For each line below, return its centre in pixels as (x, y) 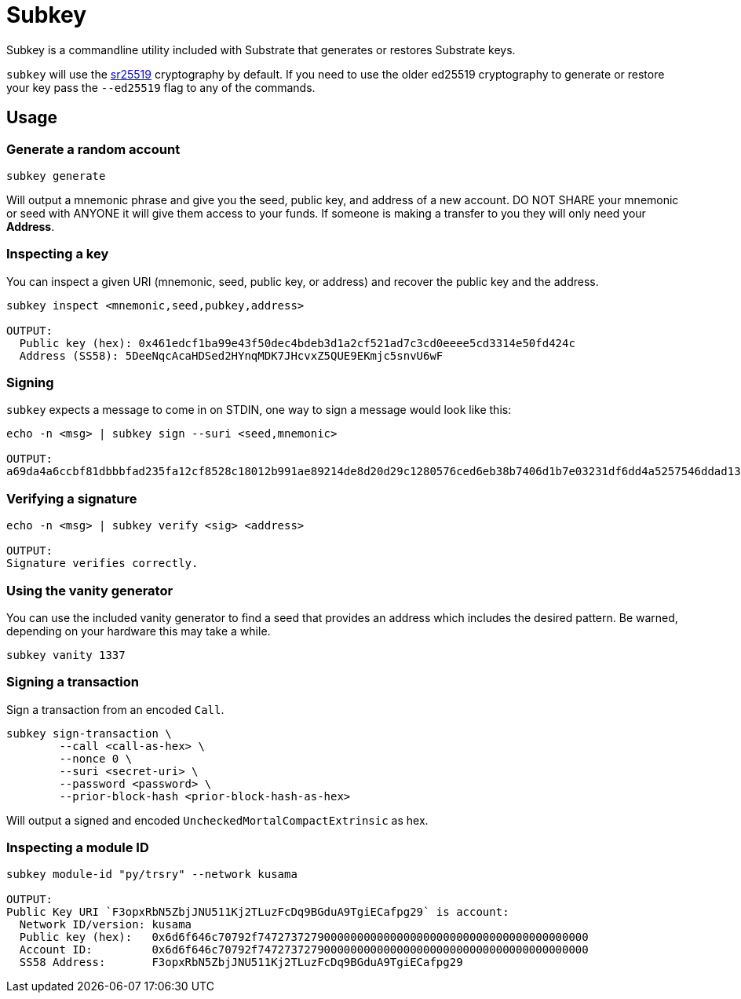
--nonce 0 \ (96, 758)
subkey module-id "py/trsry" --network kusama (152, 875)
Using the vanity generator (90, 590)
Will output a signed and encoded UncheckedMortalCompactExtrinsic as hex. (217, 820)
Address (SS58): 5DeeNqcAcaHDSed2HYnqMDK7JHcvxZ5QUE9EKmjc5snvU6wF (231, 355)
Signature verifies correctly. (102, 564)
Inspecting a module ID (78, 848)
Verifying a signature (72, 498)
